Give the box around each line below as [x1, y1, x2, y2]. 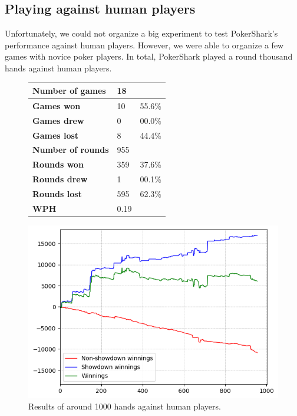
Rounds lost [32, 187, 82, 199]
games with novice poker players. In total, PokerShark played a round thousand [5, 50, 293, 63]
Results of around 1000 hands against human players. [28, 400, 221, 412]
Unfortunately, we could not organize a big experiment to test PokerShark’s [5, 27, 278, 40]
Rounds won [32, 158, 84, 171]
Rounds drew [32, 173, 88, 185]
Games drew [32, 114, 84, 126]
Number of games [32, 84, 106, 97]
